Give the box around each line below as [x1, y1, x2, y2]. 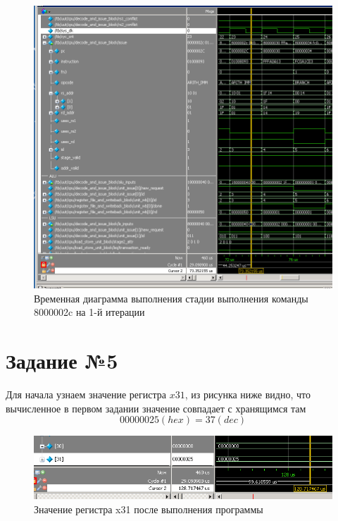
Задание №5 [6, 346, 118, 375]
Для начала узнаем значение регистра [6, 387, 166, 401]
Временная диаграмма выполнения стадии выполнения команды [34, 290, 308, 305]
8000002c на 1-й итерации [34, 305, 145, 319]
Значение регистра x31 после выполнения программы [34, 501, 263, 516]
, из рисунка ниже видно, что [184, 387, 311, 401]
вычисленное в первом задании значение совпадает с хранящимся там [6, 400, 306, 415]
